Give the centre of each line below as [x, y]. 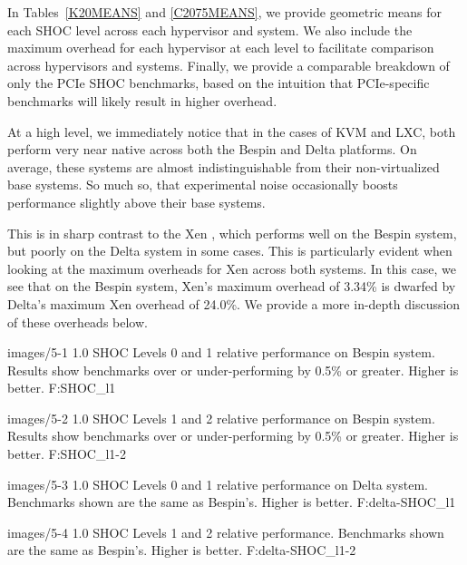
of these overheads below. [78, 321]
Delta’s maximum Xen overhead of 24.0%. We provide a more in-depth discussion [234, 303]
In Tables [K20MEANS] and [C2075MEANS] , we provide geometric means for [225, 12]
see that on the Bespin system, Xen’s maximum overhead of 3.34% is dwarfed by [232, 286]
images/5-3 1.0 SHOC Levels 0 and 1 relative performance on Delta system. [218, 484]
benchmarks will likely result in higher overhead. [142, 100]
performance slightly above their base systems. [136, 202]
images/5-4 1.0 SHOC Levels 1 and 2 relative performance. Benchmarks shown [226, 532]
